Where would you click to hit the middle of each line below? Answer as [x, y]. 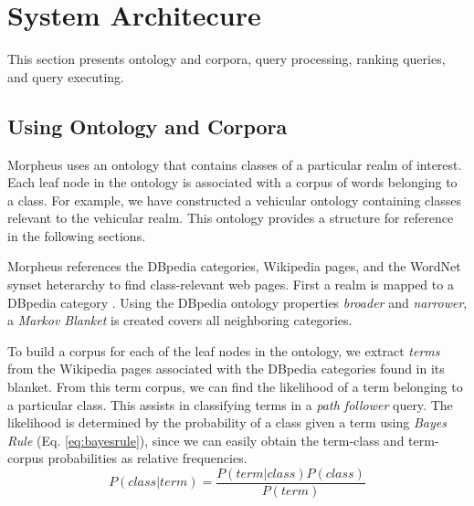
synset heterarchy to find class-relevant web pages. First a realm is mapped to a [231, 285]
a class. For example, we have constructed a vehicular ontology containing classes [234, 200]
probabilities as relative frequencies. [147, 458]
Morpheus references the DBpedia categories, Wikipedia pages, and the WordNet [234, 266]
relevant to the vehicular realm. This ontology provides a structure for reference [231, 218]
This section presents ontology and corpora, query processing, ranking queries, [226, 59]
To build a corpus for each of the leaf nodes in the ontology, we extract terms [224, 350]
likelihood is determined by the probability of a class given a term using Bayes [227, 422]
